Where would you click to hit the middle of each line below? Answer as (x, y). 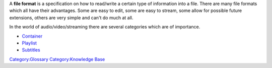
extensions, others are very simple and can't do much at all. (71, 17)
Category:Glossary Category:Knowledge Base (57, 59)
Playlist (29, 43)
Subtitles (31, 50)
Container (32, 36)
